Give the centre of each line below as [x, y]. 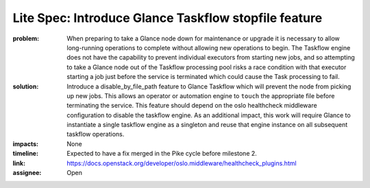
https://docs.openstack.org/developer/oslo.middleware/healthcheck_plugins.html [182, 163]
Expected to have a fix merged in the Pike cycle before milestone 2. [162, 154]
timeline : [26, 154]
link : [19, 163]
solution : [26, 86]
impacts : [26, 143]
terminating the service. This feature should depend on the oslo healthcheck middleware [192, 106]
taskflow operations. [96, 134]
